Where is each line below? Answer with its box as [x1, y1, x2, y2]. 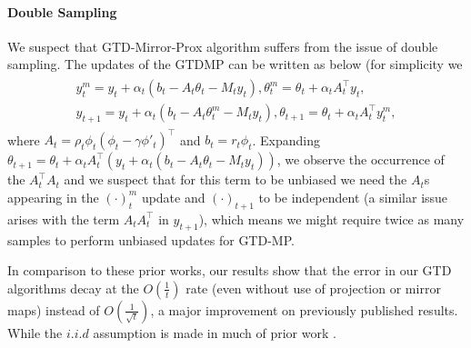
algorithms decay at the [7, 278, 139, 297]
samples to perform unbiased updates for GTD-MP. [7, 230, 295, 249]
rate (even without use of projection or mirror [185, 278, 441, 297]
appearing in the [7, 187, 99, 206]
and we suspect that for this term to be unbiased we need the [64, 170, 407, 189]
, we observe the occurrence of [276, 150, 445, 169]
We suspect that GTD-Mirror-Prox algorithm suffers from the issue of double [7, 36, 438, 55]
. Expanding [252, 130, 320, 149]
